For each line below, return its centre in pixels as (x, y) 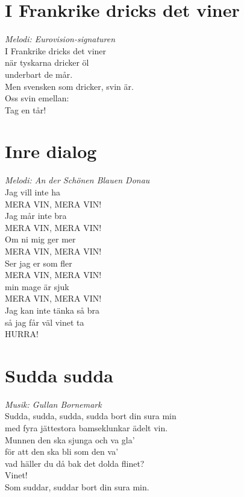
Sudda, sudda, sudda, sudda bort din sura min (91, 416)
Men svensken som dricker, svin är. (69, 86)
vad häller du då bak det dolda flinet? (75, 463)
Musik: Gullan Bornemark (53, 404)
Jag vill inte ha (33, 192)
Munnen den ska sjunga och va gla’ (70, 439)
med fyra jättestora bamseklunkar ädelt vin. (86, 428)
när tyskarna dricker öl (47, 62)
